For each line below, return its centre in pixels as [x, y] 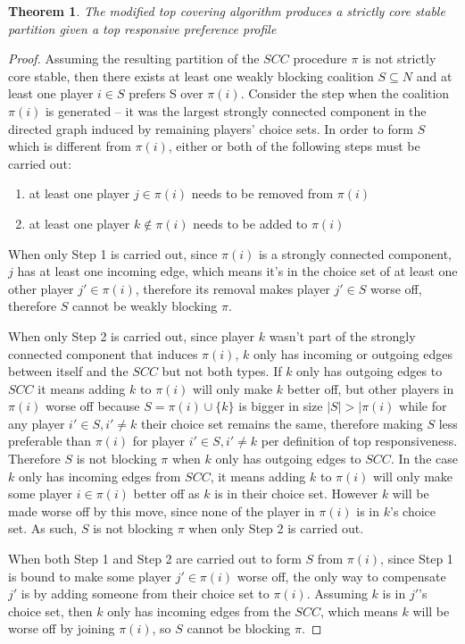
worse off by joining [62, 628]
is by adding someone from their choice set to [145, 594]
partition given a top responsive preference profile [142, 28]
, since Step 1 [417, 559]
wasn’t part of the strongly [342, 335]
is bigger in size [281, 406]
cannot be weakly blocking [145, 306]
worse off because [92, 406]
